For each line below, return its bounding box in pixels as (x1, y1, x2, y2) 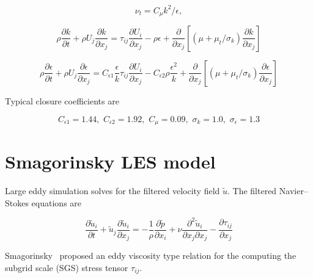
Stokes (5, 196, 29, 209)
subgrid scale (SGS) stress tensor (5, 261, 128, 274)
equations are (31, 196, 82, 209)
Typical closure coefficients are (5, 94, 119, 107)
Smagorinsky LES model (5, 149, 216, 174)
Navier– (279, 184, 308, 197)
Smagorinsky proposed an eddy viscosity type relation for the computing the (5, 249, 296, 262)
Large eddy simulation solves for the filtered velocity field (5, 184, 220, 197)
